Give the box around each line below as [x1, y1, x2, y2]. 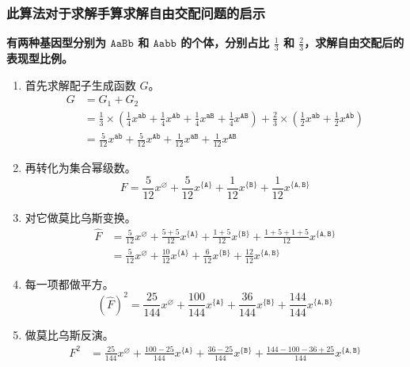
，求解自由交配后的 [304, 34, 404, 51]
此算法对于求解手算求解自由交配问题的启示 [6, 2, 266, 22]
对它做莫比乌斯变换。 [25, 208, 136, 225]
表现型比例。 [6, 50, 73, 67]
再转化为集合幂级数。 [25, 159, 136, 176]
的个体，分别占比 [180, 34, 270, 51]
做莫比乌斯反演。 [25, 326, 114, 342]
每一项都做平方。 [25, 275, 114, 292]
